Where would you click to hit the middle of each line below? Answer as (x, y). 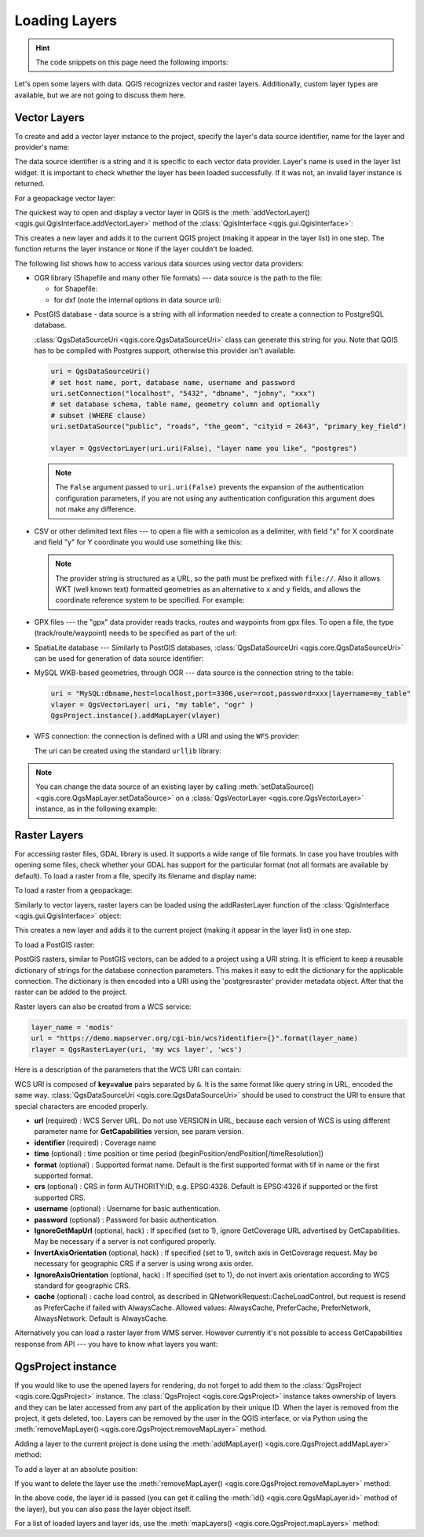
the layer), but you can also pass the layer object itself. (103, 1509)
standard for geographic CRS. (82, 1286)
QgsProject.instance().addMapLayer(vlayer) (136, 716)
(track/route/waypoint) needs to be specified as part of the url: (135, 633)
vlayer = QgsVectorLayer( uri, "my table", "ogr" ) (152, 704)
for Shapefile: (76, 289)
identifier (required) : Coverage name (95, 1143)
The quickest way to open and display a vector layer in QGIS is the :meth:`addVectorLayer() (162, 212)
